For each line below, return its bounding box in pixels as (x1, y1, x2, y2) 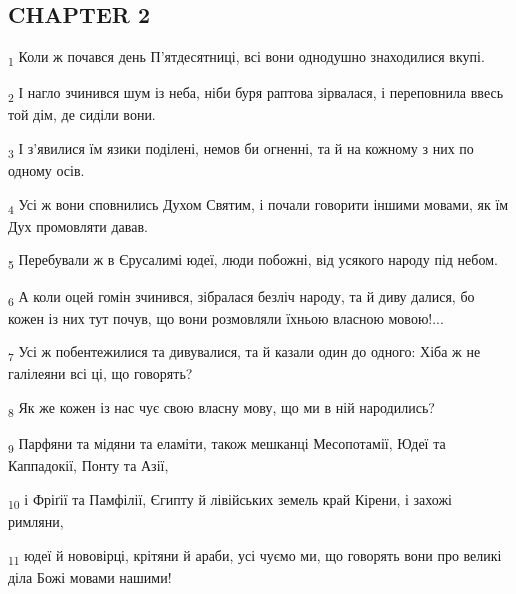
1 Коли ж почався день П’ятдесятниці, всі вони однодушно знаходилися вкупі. (8, 46, 485, 69)
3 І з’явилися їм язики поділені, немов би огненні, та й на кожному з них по (8, 138, 474, 161)
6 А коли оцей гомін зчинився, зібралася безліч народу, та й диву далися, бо (8, 285, 475, 309)
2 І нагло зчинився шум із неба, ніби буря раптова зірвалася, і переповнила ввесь (8, 82, 504, 106)
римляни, (8, 511, 64, 532)
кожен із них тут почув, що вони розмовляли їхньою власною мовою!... (8, 307, 444, 328)
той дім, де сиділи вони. (8, 104, 156, 125)
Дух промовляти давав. (8, 215, 148, 236)
